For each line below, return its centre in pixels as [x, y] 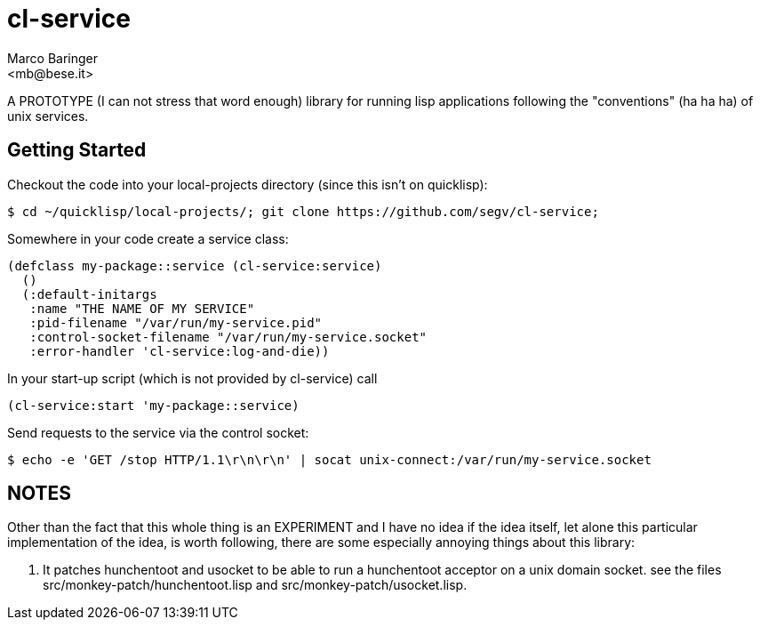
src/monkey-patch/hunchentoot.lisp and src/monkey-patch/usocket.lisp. [255, 585]
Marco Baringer [52, 58]
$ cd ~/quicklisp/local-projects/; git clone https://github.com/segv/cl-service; [303, 211]
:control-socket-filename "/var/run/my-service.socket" [228, 337]
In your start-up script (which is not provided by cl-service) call [192, 378]
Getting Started [77, 150]
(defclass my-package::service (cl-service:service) [195, 265]
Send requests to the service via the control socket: [158, 432]
